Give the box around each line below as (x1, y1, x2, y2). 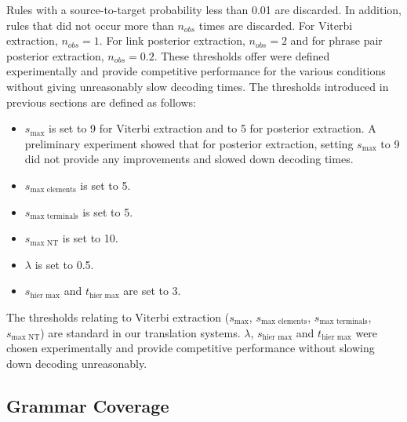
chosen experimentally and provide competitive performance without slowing (6, 340, 375, 356)
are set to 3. (123, 282, 181, 299)
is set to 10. (62, 230, 118, 246)
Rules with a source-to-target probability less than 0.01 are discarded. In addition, (6, 2, 402, 17)
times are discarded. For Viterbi (198, 16, 353, 33)
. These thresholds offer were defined (154, 47, 330, 64)
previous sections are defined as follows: (6, 93, 196, 110)
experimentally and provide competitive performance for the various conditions (6, 63, 386, 79)
